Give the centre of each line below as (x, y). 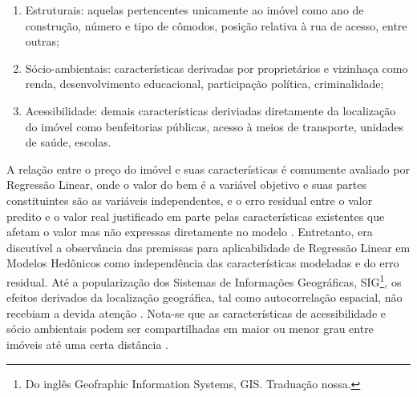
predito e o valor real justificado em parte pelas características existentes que (196, 216)
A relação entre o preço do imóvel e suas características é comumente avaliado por (208, 168)
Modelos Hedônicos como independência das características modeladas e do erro (203, 263)
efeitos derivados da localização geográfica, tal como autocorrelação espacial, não (204, 297)
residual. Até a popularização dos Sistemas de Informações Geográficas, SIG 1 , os (204, 280)
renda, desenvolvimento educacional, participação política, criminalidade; (204, 84)
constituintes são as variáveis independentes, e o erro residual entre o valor (190, 200)
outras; (42, 41)
